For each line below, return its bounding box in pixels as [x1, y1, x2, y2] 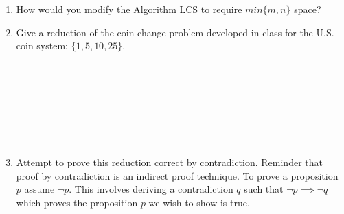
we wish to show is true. [148, 195, 250, 209]
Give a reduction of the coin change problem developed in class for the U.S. [16, 25, 334, 39]
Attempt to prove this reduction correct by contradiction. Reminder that [16, 155, 323, 169]
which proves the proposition [16, 195, 138, 209]
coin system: [16, 38, 68, 53]
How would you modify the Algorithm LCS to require [16, 2, 242, 16]
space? [294, 2, 321, 16]
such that [244, 182, 284, 196]
